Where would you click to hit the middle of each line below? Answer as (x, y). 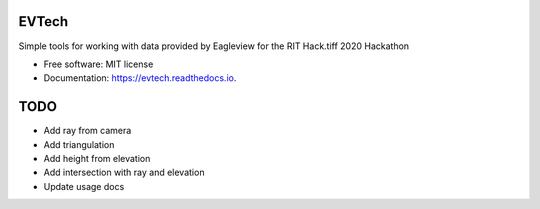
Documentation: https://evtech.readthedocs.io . (140, 78)
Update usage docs (84, 186)
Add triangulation (79, 144)
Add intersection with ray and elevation (124, 172)
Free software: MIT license (98, 64)
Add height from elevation (97, 158)
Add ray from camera (87, 131)
